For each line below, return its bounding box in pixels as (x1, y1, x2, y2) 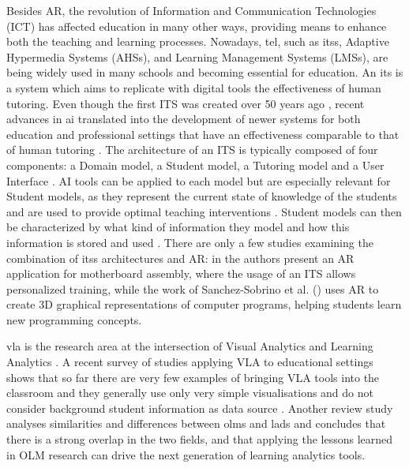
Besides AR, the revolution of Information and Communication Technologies (6, 2, 377, 18)
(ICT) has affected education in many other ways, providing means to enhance (6, 17, 387, 34)
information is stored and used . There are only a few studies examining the (6, 234, 373, 250)
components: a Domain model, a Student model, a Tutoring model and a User (6, 156, 385, 173)
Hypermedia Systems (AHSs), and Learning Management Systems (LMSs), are (6, 48, 388, 65)
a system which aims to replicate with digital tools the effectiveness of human (6, 79, 381, 95)
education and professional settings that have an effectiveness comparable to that (6, 125, 400, 142)
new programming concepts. (6, 311, 142, 328)
